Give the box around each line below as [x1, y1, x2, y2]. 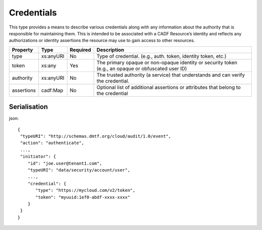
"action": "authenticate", [20, 140, 84, 146]
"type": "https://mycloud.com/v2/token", [35, 187, 135, 193]
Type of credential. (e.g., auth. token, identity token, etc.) [96, 53, 227, 59]
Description [96, 46, 125, 53]
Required [69, 46, 92, 53]
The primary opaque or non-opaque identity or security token [96, 59, 238, 66]
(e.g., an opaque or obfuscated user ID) [96, 65, 187, 72]
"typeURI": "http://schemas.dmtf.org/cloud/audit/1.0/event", [20, 133, 171, 139]
